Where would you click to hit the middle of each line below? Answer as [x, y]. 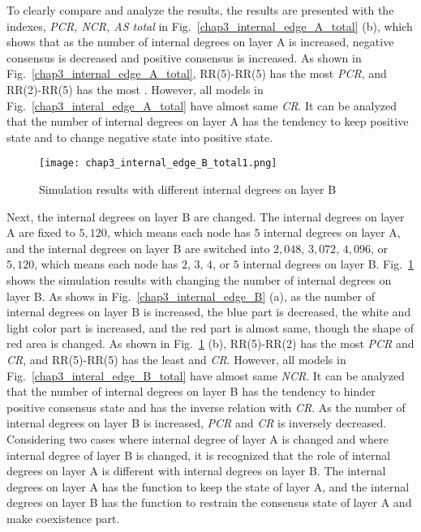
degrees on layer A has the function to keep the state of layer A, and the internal [208, 486]
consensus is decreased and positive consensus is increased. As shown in [184, 57]
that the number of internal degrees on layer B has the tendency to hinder [191, 391]
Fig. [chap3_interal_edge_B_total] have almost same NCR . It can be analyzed [206, 375]
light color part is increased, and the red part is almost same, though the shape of [210, 327]
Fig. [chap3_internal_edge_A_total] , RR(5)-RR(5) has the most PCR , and [197, 73]
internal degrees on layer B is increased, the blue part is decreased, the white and [209, 312]
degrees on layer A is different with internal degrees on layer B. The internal [196, 471]
